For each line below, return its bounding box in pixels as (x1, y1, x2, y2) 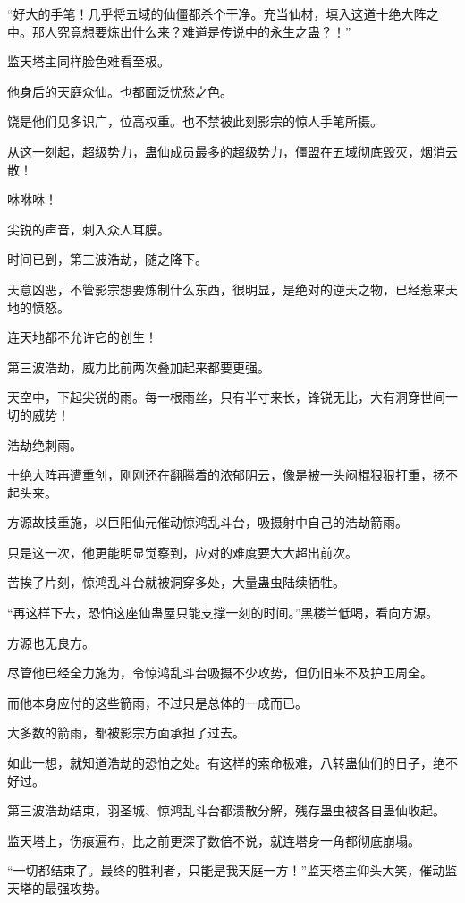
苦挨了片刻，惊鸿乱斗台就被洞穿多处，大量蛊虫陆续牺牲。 (7, 573, 345, 592)
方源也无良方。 (7, 633, 95, 652)
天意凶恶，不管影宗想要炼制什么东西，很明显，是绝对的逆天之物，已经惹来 (7, 279, 445, 298)
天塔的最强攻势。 (7, 879, 107, 897)
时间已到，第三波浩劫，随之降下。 (7, 250, 207, 268)
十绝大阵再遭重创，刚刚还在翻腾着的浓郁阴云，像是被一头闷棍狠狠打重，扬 (7, 465, 445, 484)
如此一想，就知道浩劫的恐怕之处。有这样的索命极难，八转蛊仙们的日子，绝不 (7, 754, 458, 772)
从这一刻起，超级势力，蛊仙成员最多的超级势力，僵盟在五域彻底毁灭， (7, 141, 420, 160)
